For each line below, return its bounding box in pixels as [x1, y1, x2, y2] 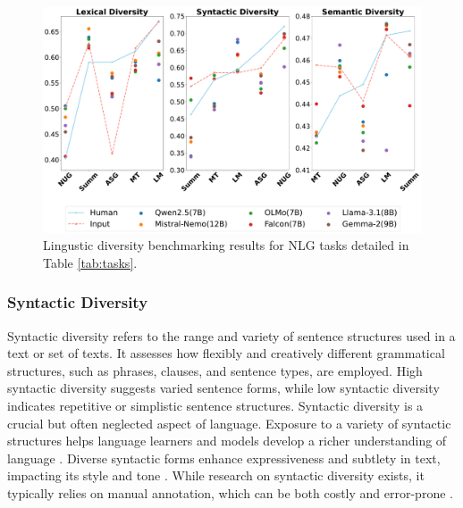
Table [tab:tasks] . [43, 253, 138, 271]
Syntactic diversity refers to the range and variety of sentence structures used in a [7, 326, 456, 345]
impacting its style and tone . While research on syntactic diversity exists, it [7, 466, 425, 485]
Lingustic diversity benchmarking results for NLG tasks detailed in [43, 236, 409, 254]
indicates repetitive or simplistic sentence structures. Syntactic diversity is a [7, 396, 424, 414]
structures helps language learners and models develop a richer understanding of [7, 431, 447, 450]
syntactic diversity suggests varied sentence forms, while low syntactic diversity [7, 379, 440, 397]
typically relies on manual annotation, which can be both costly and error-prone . [7, 483, 453, 502]
